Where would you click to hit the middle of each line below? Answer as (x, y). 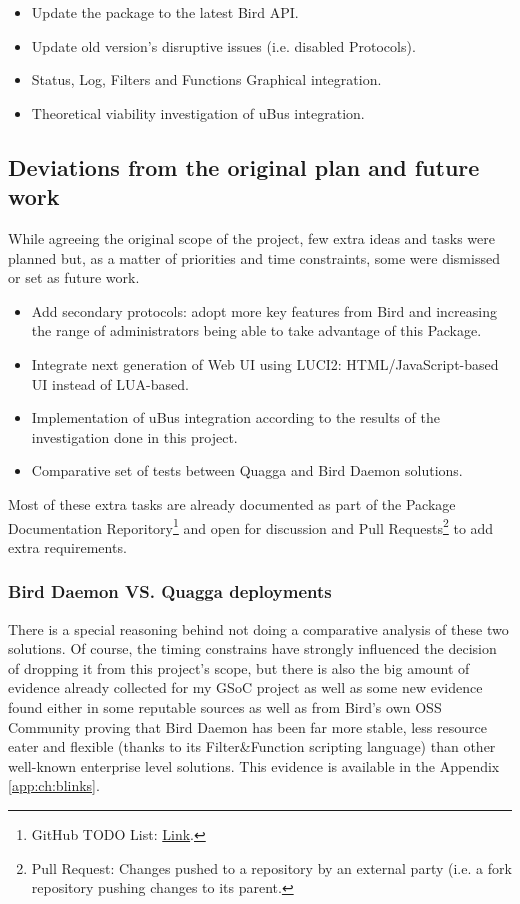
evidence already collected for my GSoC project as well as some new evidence (245, 687)
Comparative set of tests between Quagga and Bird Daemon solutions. (247, 470)
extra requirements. (67, 546)
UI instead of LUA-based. (110, 383)
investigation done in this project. (134, 436)
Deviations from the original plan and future (244, 166)
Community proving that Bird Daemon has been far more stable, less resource (247, 726)
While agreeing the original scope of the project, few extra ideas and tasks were (251, 237)
